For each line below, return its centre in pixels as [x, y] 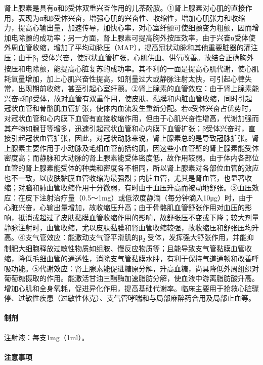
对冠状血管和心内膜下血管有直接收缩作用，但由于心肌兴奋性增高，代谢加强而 [131, 118]
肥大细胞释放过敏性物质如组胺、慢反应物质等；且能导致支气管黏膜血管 [128, 248]
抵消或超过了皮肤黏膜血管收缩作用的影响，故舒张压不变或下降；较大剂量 [138, 217]
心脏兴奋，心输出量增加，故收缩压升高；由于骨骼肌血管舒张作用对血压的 [124, 207]
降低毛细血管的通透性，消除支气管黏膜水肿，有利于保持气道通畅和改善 [135, 258]
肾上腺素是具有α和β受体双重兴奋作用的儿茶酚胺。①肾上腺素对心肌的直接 [125, 8]
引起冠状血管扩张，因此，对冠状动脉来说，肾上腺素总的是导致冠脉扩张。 [131, 138]
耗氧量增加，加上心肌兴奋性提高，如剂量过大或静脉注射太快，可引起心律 [124, 78]
